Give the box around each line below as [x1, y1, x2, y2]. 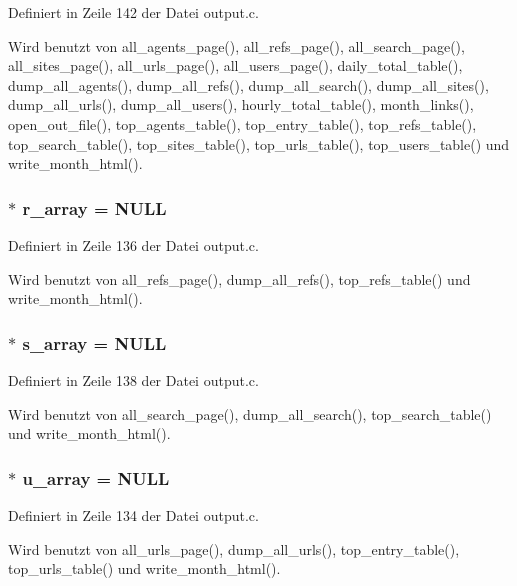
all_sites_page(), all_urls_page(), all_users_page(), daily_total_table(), [8, 55, 463, 76]
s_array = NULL [22, 330, 167, 355]
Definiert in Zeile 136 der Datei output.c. [8, 234, 259, 255]
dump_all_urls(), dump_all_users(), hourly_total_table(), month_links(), [8, 94, 474, 115]
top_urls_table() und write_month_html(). [8, 558, 281, 579]
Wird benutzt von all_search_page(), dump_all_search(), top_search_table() [8, 403, 492, 424]
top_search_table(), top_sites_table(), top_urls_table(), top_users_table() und [8, 133, 510, 154]
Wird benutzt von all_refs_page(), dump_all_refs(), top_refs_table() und [8, 268, 471, 289]
